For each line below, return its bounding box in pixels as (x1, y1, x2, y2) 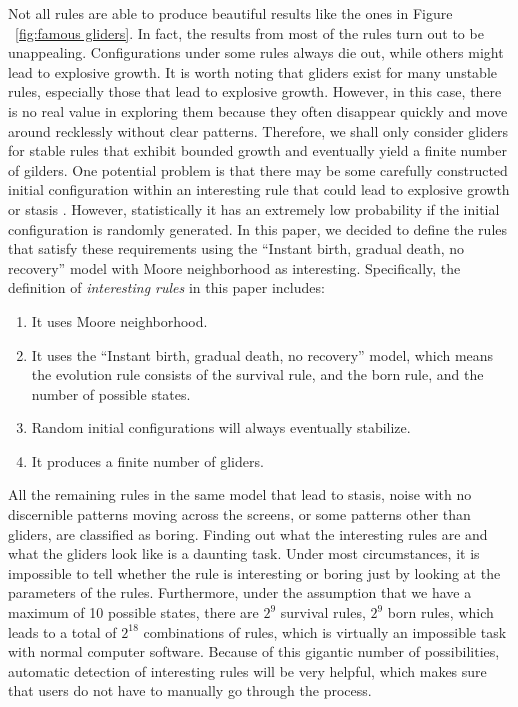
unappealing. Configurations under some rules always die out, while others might (8, 42, 504, 63)
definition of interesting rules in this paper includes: (8, 277, 325, 298)
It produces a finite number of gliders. (31, 450, 264, 471)
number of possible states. (31, 383, 191, 404)
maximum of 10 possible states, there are (8, 602, 259, 623)
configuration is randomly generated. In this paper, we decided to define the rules (8, 218, 507, 239)
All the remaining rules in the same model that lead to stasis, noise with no (8, 484, 472, 505)
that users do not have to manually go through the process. (8, 680, 372, 701)
